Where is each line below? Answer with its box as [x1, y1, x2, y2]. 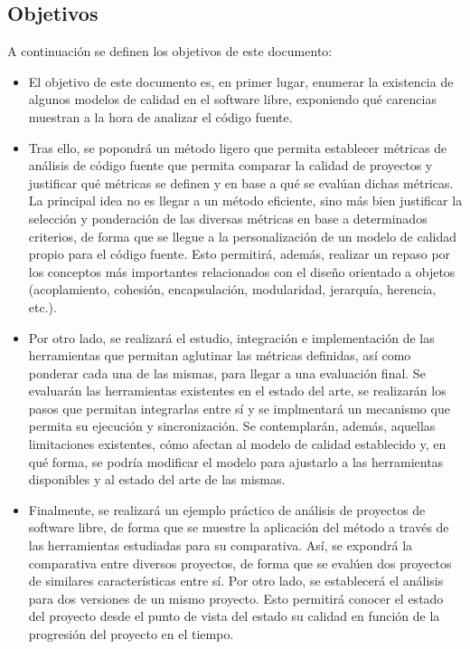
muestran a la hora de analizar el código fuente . [28, 107, 293, 126]
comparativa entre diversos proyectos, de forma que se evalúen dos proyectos [28, 553, 452, 572]
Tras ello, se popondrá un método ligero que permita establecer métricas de [28, 138, 447, 157]
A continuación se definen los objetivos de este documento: [7, 42, 333, 61]
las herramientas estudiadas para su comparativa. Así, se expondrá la [28, 536, 413, 555]
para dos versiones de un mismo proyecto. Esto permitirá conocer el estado [28, 588, 444, 607]
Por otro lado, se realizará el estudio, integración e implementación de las [28, 328, 435, 347]
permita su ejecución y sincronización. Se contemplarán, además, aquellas [28, 416, 436, 435]
